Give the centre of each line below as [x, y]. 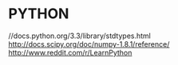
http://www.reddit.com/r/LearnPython [70, 52]
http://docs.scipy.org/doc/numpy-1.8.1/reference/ [89, 44]
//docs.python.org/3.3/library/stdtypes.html [80, 36]
